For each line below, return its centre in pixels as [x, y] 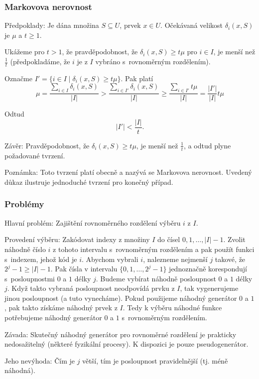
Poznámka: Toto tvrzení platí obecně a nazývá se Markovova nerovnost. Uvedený [128, 172]
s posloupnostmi [30, 278]
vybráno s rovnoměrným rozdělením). [153, 61]
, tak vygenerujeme [209, 288]
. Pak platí [137, 78]
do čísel [169, 239]
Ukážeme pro [25, 52]
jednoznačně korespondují [208, 269]
